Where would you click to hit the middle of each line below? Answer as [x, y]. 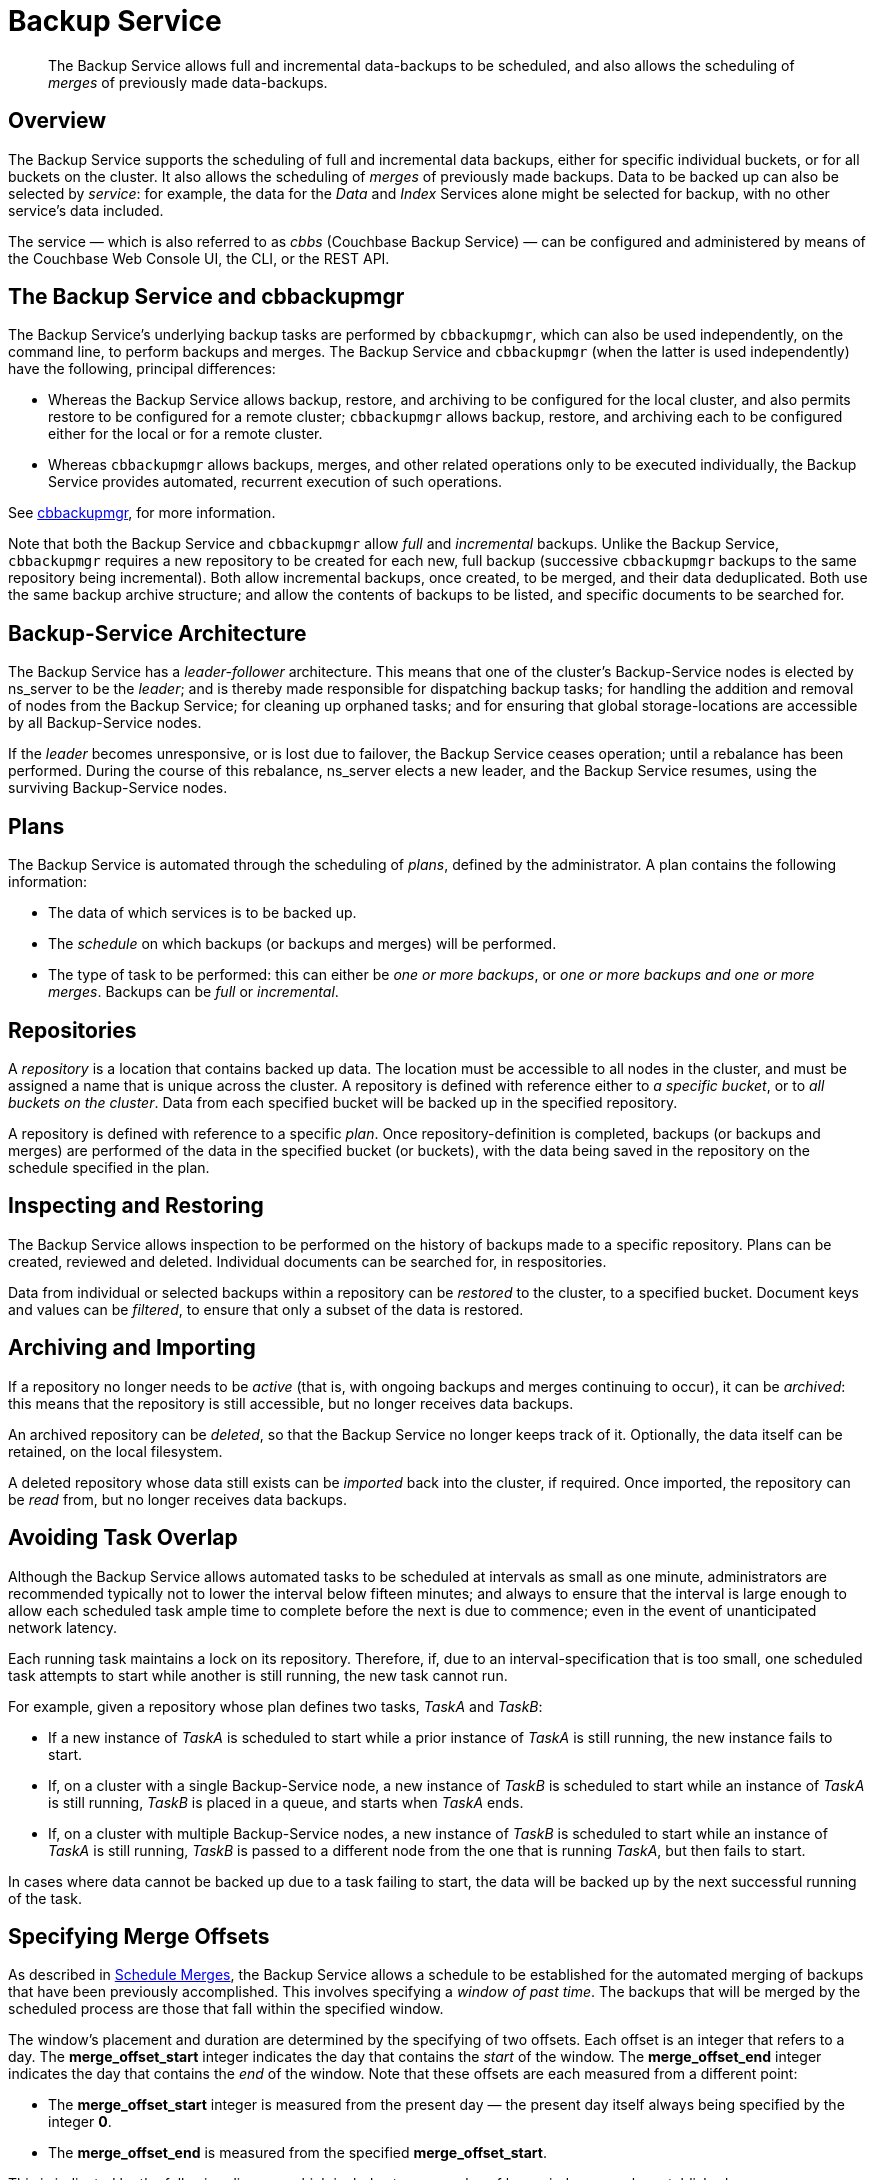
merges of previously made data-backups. [188, 82]
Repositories [72, 1030]
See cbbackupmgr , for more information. [142, 513]
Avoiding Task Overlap [123, 1538]
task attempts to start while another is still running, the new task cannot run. [258, 1675]
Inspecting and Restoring [136, 1206]
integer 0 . [80, 2122]
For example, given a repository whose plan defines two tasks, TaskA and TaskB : [275, 1706]
